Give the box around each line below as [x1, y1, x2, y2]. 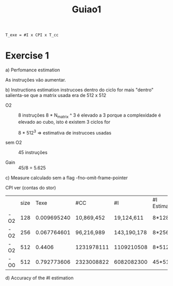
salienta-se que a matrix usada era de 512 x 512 [5, 92, 107, 98]
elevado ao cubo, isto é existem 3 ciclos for [18, 119, 111, 125]
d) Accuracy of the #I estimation [5, 275, 74, 281]
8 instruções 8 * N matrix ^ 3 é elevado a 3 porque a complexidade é [18, 112, 161, 119]
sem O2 [5, 140, 22, 146]
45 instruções [18, 149, 48, 156]
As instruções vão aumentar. [5, 77, 66, 83]
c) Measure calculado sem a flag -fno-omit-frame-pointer [5, 175, 128, 181]
